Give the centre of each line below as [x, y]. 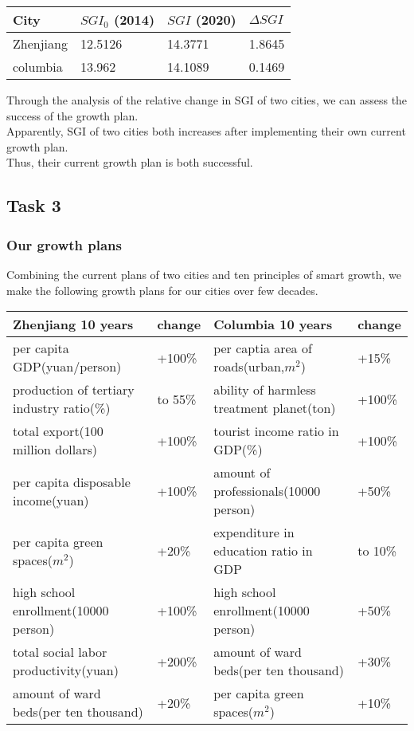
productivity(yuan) [66, 670]
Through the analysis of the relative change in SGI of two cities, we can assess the [207, 100]
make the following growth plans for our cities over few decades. [162, 290]
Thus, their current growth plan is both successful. [130, 162]
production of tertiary [74, 390]
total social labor [60, 652]
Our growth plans [64, 244]
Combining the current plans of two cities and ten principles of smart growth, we [204, 274]
